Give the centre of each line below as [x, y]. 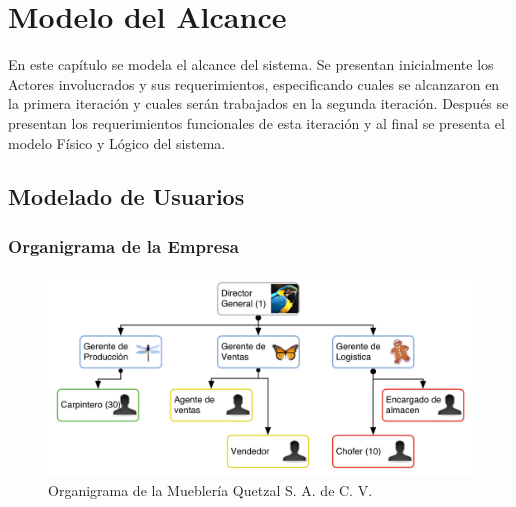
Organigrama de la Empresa [123, 245]
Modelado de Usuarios [126, 196]
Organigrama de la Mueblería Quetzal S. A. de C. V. [210, 489]
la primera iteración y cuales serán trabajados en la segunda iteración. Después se [258, 103]
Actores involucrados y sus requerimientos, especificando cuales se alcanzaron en [254, 83]
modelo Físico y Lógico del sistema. [117, 142]
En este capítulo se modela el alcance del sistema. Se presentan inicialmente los [251, 64]
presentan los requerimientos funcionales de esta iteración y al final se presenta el [256, 122]
